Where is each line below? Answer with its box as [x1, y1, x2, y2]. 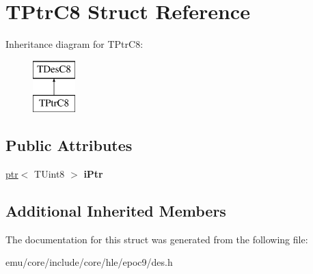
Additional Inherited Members [5, 200, 226, 221]
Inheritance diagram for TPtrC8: [5, 37, 144, 51]
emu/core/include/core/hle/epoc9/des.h [5, 255, 173, 269]
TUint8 [34, 167, 65, 181]
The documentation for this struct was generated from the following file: [5, 232, 308, 246]
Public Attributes [5, 135, 133, 156]
